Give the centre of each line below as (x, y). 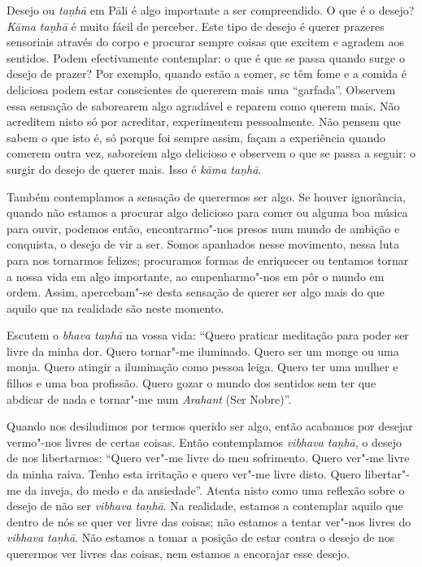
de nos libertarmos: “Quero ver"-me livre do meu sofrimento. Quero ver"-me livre (208, 458)
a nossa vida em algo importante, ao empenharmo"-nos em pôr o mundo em (196, 276)
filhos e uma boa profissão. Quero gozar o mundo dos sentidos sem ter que (191, 383)
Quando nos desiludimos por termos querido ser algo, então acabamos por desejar (210, 426)
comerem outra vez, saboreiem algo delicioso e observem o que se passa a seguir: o (211, 153)
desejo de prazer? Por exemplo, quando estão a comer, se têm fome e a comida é (207, 74)
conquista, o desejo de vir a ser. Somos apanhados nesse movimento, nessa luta (203, 244)
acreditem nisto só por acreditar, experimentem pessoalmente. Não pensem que (204, 121)
